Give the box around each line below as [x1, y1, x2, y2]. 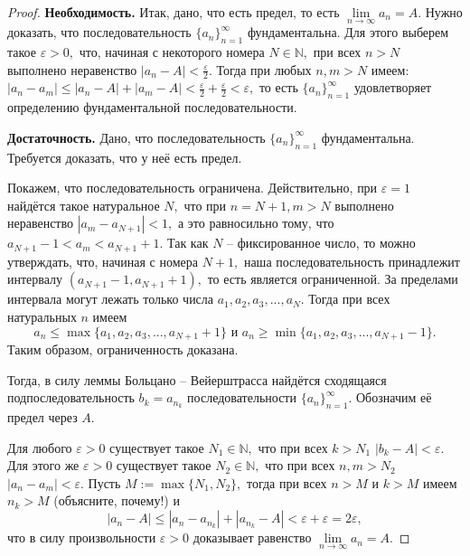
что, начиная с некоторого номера [79, 42, 265, 61]
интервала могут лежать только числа [7, 289, 214, 308]
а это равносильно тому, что [177, 213, 334, 232]
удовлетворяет [353, 78, 432, 97]
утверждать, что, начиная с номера [7, 251, 198, 270]
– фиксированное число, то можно [227, 233, 416, 252]
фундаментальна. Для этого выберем [247, 23, 449, 42]
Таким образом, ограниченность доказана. [7, 340, 239, 359]
